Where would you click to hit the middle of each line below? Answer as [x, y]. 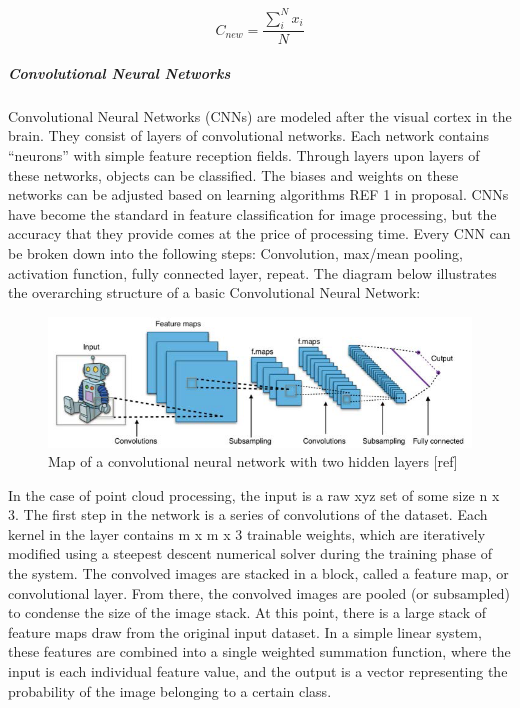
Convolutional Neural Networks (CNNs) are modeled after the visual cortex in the [260, 115]
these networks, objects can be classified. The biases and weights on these [233, 174]
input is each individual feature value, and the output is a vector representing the [258, 671]
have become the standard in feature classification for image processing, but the [252, 213]
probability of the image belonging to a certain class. [170, 690]
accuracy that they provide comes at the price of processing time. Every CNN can [259, 233]
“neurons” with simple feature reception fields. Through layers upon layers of [244, 155]
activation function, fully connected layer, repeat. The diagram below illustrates [252, 272]
